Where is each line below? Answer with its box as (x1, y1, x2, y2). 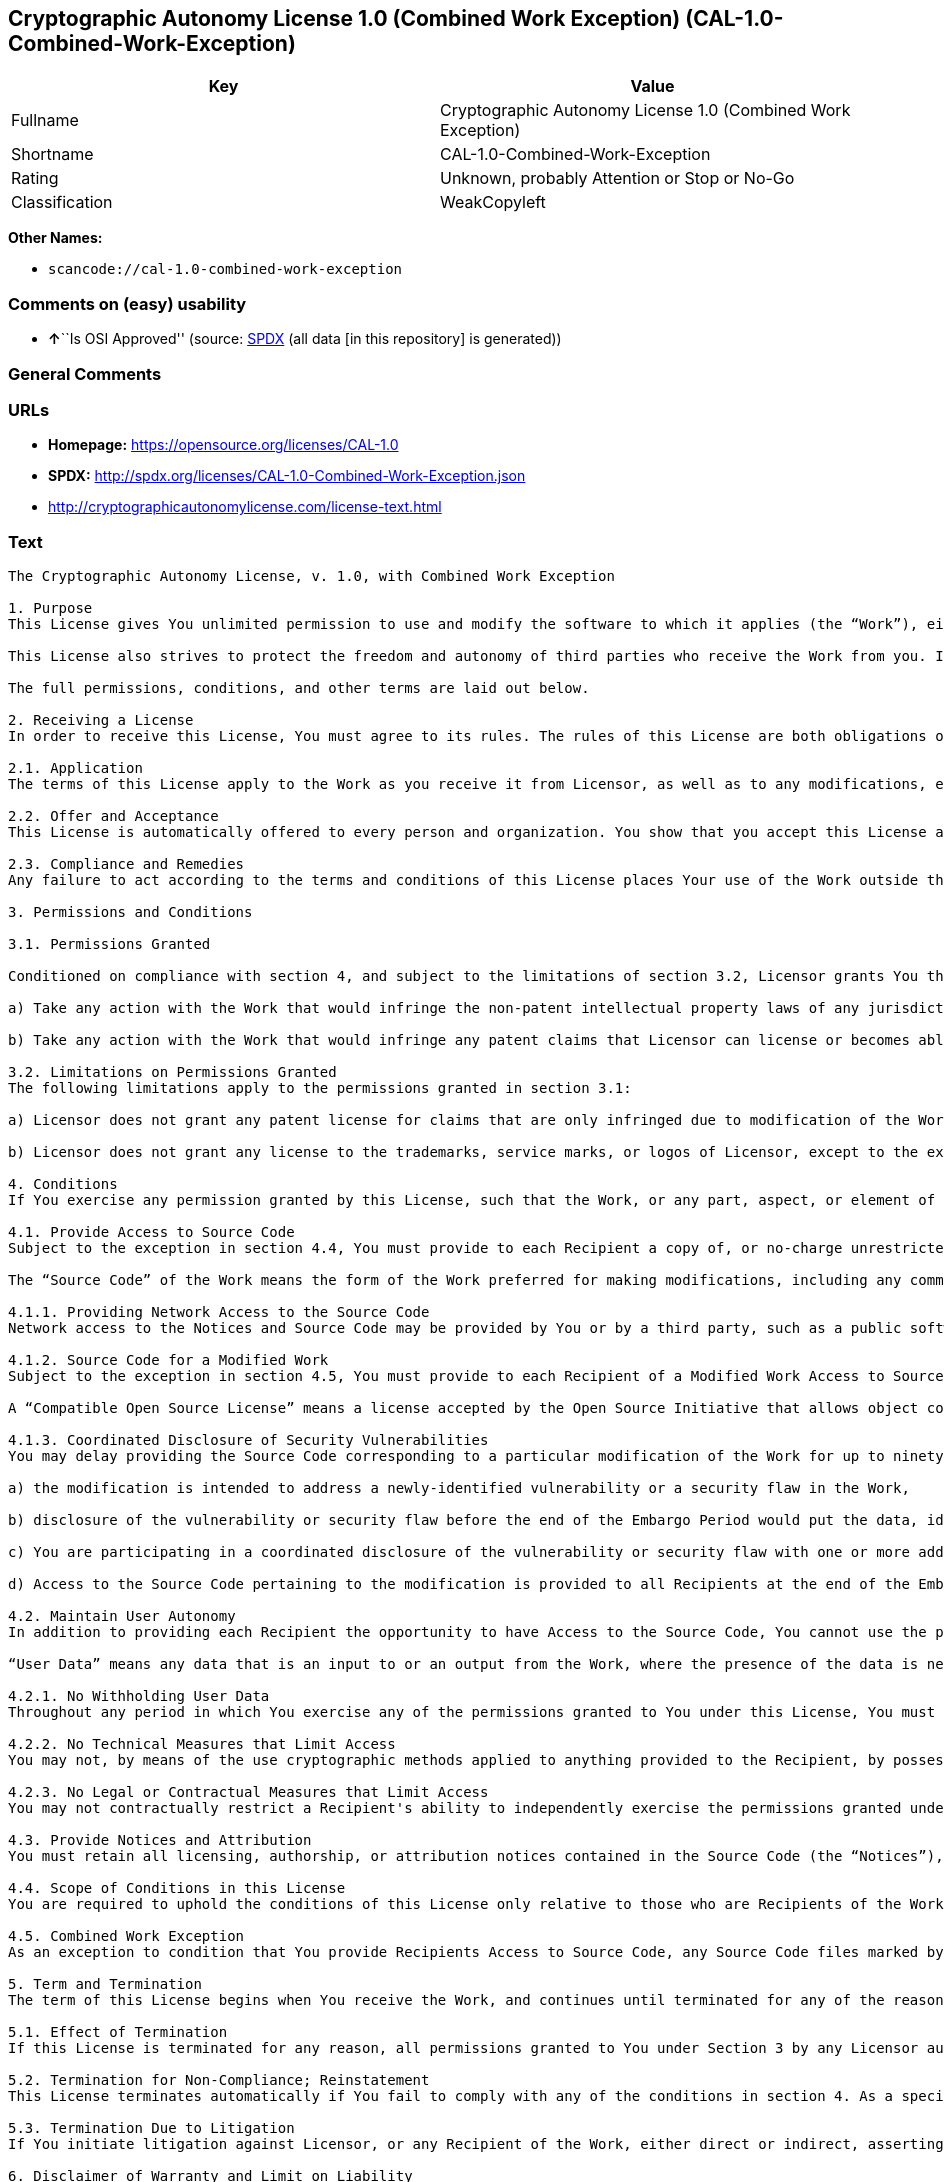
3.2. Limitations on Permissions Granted (8, 1064, 337, 1081)
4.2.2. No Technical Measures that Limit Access (8, 1736, 396, 1753)
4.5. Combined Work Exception (8, 1928, 245, 1945)
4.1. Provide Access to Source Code (8, 1224, 295, 1241)
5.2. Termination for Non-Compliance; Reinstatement (8, 2072, 430, 2089)
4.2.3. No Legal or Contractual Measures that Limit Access (8, 1784, 489, 1801)
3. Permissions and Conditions (8, 904, 253, 921)
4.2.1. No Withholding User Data (8, 1688, 270, 1705)
